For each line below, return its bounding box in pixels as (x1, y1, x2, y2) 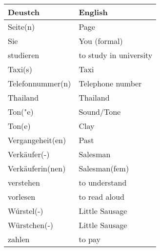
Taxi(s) (8, 63, 32, 75)
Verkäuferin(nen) (8, 163, 66, 174)
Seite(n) (8, 21, 35, 32)
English (79, 6, 108, 18)
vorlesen (8, 191, 36, 202)
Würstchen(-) (8, 219, 54, 230)
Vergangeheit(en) (8, 134, 66, 146)
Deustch (8, 6, 40, 18)
